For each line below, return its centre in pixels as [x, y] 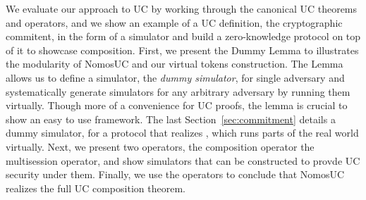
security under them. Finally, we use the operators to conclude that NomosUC [175, 174]
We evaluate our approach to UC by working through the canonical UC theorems [182, 8]
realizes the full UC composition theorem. [96, 188]
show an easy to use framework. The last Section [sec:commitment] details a [171, 119]
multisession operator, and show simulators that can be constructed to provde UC [183, 160]
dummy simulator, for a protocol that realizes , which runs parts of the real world [182, 133]
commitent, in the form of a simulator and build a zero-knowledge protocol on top [183, 36]
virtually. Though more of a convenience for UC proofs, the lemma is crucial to [177, 105]
